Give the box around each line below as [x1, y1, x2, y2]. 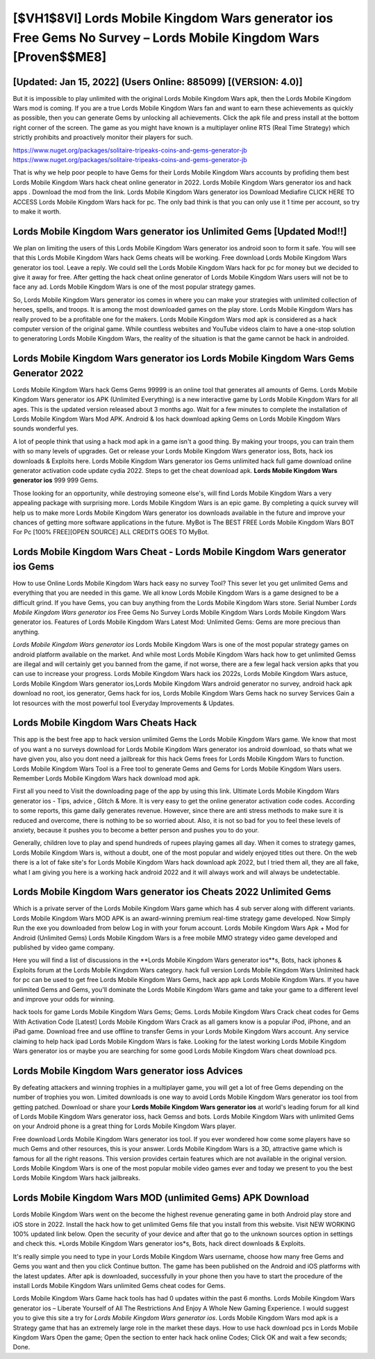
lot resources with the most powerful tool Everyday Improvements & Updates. [12, 699, 235, 707]
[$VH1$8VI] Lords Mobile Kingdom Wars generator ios [12, 10, 333, 26]
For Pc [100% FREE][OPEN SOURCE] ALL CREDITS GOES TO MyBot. [12, 528, 210, 536]
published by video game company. [12, 943, 115, 951]
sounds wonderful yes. [12, 424, 79, 433]
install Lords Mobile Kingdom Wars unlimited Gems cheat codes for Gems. [12, 1281, 226, 1289]
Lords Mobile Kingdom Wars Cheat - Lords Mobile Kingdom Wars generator [12, 546, 347, 558]
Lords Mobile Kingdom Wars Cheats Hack [12, 717, 197, 729]
